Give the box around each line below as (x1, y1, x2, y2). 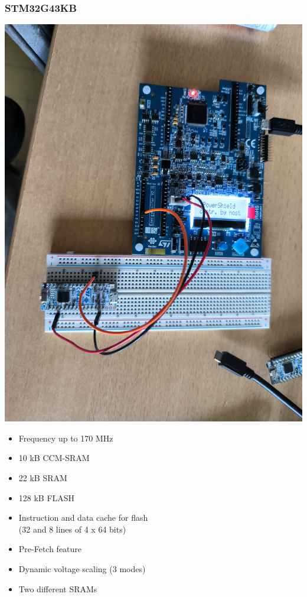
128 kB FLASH (18, 491, 75, 504)
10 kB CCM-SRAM (18, 452, 90, 464)
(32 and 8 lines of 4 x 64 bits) (18, 523, 126, 535)
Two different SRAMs (18, 582, 97, 595)
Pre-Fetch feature (18, 543, 82, 555)
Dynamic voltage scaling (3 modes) (18, 562, 146, 575)
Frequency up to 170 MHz (18, 431, 113, 444)
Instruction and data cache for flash (18, 511, 148, 524)
